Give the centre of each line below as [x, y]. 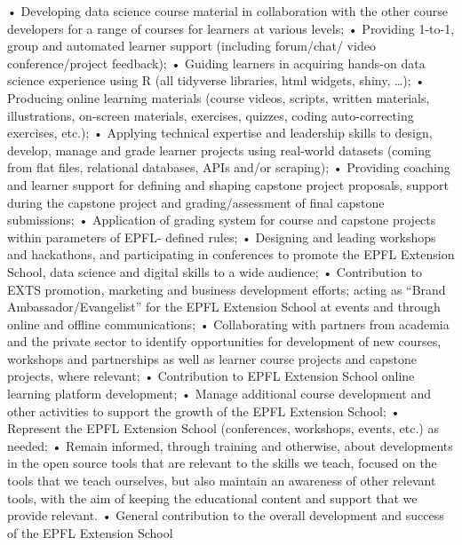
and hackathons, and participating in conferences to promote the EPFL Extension [231, 254]
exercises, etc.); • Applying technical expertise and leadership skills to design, [220, 133]
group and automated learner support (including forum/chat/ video [191, 46]
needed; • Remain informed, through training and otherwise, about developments [230, 445]
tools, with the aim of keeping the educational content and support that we [212, 498]
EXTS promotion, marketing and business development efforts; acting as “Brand [227, 289]
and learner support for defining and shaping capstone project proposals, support [228, 184]
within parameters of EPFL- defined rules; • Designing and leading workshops [222, 237]
